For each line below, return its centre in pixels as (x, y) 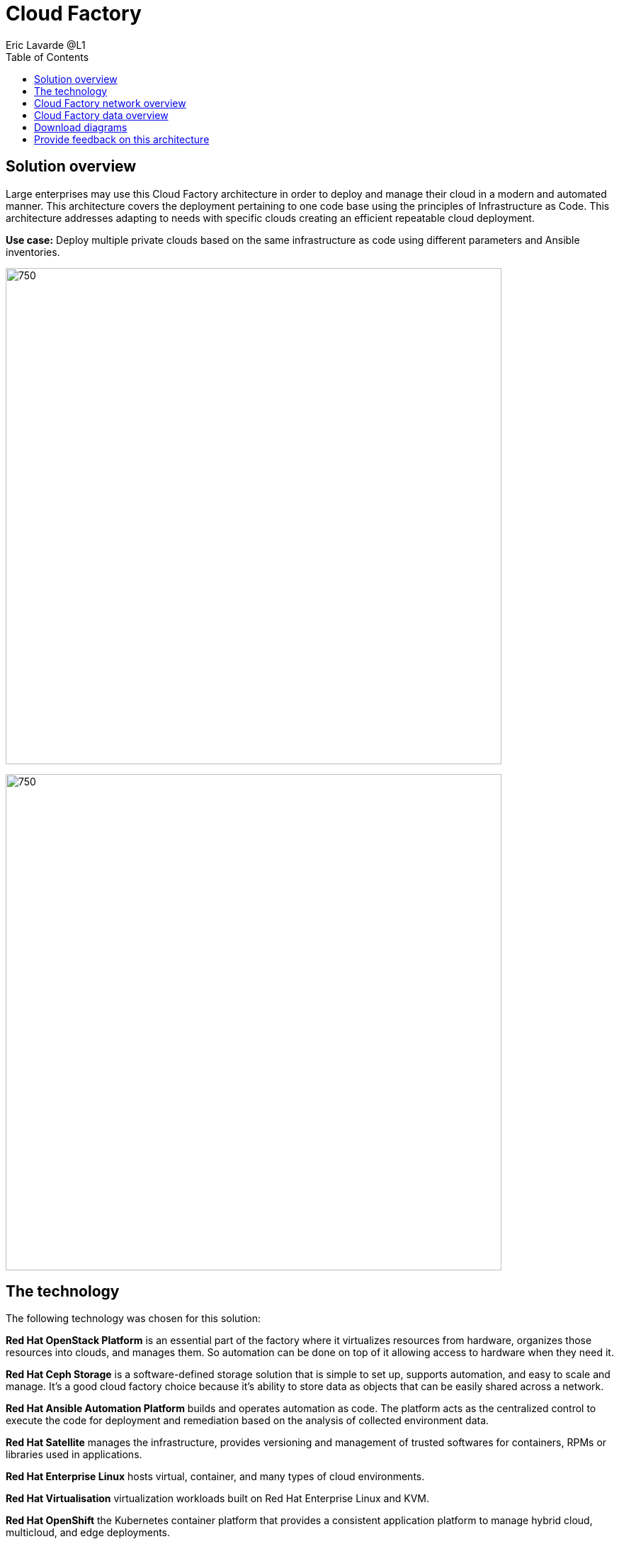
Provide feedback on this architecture (122, 139)
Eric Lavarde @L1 (46, 45)
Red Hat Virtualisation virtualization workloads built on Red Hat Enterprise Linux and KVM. (218, 1499)
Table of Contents (47, 57)
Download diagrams (81, 127)
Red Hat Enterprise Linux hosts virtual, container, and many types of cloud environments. (215, 1477)
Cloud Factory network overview (110, 103)
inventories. (33, 252)
